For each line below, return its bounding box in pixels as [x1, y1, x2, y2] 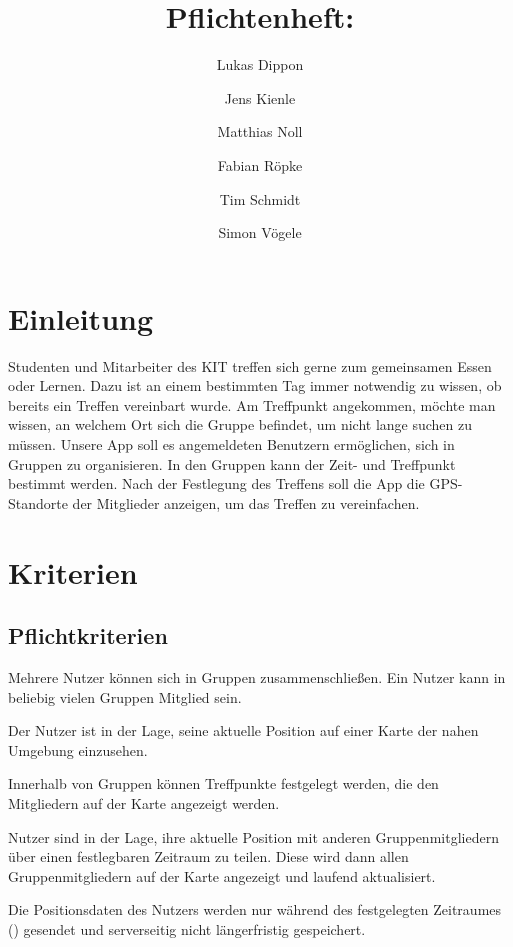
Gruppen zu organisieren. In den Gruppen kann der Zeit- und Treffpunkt [8, 453, 456, 474]
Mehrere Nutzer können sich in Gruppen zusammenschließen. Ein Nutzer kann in [8, 666, 506, 687]
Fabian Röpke [217, 154, 303, 175]
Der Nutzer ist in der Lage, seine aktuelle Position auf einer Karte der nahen [8, 720, 479, 741]
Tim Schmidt [219, 188, 301, 209]
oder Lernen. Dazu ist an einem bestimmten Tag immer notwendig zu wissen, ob [8, 375, 502, 396]
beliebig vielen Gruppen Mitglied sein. [8, 686, 242, 707]
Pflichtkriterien [8, 620, 168, 651]
